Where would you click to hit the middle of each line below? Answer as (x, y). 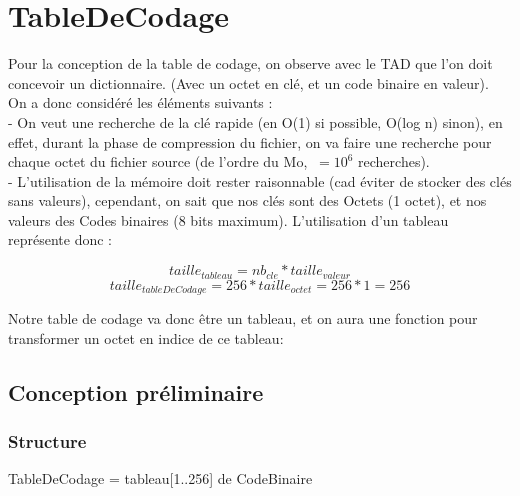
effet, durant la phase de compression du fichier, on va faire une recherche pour (250, 141)
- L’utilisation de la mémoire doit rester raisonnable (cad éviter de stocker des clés (260, 180)
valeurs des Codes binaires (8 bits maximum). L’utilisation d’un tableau (228, 219)
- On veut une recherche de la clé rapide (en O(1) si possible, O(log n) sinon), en (255, 121)
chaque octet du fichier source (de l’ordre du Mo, (158, 161)
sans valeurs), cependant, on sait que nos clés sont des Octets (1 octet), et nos (247, 200)
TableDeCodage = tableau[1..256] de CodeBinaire (160, 478)
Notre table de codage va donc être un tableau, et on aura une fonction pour (243, 317)
